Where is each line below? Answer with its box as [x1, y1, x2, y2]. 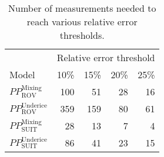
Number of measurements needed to [8, 1, 156, 15]
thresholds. [59, 28, 105, 42]
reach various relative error [26, 15, 138, 28]
